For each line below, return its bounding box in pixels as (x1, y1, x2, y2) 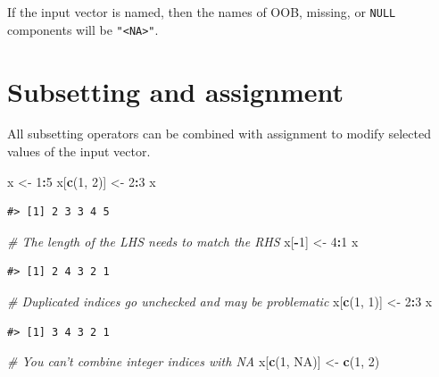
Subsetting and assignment (7, 72, 344, 109)
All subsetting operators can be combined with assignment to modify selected (7, 124, 431, 143)
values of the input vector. (7, 142, 151, 161)
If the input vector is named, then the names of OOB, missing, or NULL (7, 3, 396, 21)
